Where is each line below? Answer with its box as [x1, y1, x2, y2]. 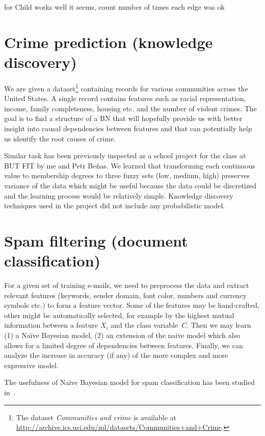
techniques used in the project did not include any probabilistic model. [4, 200, 225, 211]
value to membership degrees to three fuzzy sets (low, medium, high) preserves [4, 170, 250, 181]
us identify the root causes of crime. [4, 133, 116, 143]
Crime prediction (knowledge [4, 31, 213, 52]
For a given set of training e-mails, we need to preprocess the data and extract [4, 280, 249, 290]
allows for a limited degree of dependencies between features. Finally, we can [4, 340, 243, 350]
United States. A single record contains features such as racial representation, [4, 93, 246, 104]
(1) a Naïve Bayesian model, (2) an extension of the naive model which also [4, 329, 241, 340]
